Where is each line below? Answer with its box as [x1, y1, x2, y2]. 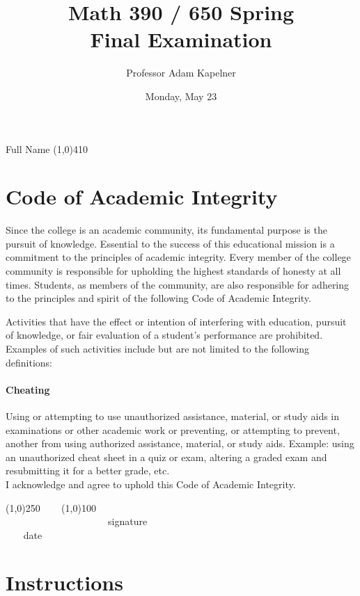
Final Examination [90, 25, 272, 54]
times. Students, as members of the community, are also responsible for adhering [6, 277, 350, 291]
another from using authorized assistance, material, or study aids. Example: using [6, 436, 354, 451]
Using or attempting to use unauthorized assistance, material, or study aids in [6, 408, 340, 423]
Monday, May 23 [145, 88, 217, 103]
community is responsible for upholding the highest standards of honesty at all [6, 264, 341, 277]
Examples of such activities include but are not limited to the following [6, 341, 310, 355]
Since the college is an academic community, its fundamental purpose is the [6, 223, 327, 237]
